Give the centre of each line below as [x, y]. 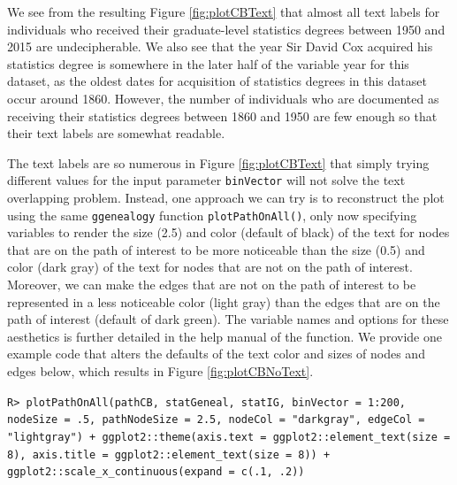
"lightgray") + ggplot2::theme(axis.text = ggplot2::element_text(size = [229, 437]
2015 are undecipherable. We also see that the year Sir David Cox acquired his [220, 46]
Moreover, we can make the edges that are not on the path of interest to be [212, 285]
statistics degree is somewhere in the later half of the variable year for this [208, 63]
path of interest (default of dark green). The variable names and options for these [228, 319]
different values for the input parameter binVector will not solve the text [206, 180]
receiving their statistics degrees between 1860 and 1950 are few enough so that [222, 115]
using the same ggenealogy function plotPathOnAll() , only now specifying [212, 215]
